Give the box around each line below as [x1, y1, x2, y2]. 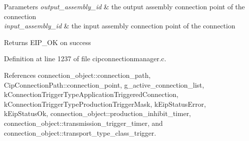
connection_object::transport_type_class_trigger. [4, 127, 156, 138]
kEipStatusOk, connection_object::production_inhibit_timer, [4, 108, 191, 118]
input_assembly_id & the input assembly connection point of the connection [4, 21, 235, 31]
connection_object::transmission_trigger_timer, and [4, 117, 163, 128]
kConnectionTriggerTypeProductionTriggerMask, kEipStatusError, [4, 98, 206, 109]
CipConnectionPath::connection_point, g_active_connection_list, [4, 79, 204, 90]
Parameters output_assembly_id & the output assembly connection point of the [4, 1, 245, 11]
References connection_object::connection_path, [4, 70, 151, 80]
